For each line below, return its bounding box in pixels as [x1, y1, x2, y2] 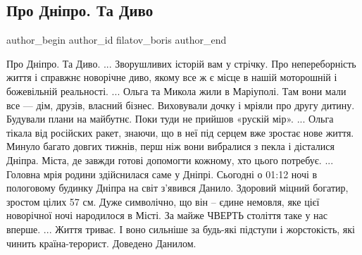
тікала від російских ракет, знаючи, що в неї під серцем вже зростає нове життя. [6, 125, 354, 139]
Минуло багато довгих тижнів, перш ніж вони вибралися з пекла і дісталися [6, 139, 335, 154]
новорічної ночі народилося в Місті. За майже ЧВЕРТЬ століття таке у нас [6, 208, 327, 223]
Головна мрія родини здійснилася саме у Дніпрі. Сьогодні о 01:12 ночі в [6, 166, 318, 181]
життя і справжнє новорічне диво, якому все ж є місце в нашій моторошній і [6, 70, 337, 85]
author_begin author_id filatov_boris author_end [6, 32, 227, 47]
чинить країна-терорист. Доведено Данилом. [6, 235, 196, 250]
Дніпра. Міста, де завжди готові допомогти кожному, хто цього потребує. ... [6, 152, 334, 167]
